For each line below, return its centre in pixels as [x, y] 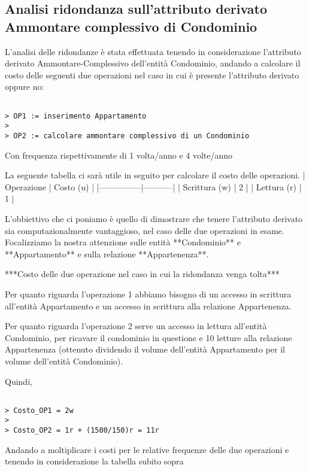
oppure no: [25, 86]
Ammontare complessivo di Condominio [131, 26]
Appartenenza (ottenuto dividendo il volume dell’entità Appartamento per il [145, 349]
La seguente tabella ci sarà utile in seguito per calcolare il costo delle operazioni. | [155, 175]
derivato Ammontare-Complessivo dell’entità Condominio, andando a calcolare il [153, 63]
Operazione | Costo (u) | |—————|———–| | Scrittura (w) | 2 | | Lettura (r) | [153, 186]
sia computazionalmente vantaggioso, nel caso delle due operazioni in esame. [145, 230]
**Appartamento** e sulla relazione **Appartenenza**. [107, 253]
